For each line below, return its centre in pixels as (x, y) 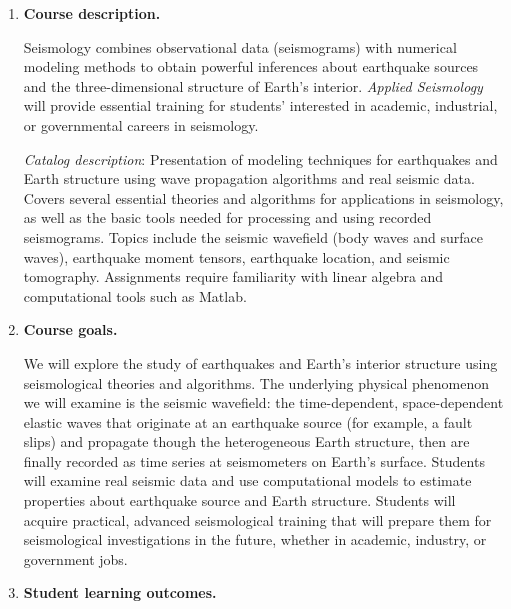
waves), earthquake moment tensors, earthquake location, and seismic (236, 256)
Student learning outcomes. (120, 592)
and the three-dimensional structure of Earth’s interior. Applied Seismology (253, 85)
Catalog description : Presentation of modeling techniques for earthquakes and (260, 158)
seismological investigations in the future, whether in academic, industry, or (255, 539)
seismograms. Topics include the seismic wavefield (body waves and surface (253, 236)
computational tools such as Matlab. (135, 295)
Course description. (92, 13)
